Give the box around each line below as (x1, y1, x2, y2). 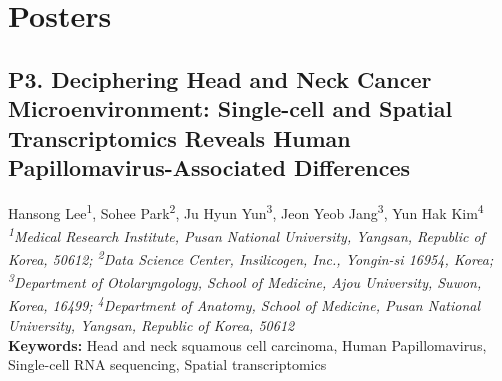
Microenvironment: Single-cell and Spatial (8, 93, 453, 124)
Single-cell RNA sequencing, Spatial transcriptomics (8, 354, 327, 375)
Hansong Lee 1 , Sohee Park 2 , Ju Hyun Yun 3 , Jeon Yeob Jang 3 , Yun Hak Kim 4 (8, 199, 484, 223)
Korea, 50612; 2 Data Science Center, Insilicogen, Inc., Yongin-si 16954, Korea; (8, 246, 494, 269)
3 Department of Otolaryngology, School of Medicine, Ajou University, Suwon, (8, 269, 482, 293)
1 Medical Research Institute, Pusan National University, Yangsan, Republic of (8, 223, 485, 246)
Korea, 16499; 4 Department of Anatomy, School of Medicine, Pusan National (8, 292, 481, 316)
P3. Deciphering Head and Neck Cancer (8, 63, 432, 94)
